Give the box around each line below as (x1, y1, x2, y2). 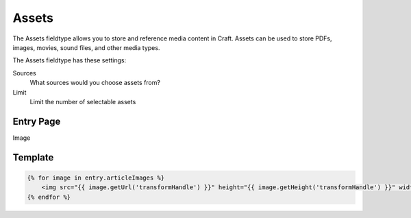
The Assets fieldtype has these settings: (12, 56, 127, 64)
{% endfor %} (27, 193, 71, 201)
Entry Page (12, 115, 61, 127)
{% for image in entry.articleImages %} (27, 173, 164, 182)
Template (12, 152, 54, 163)
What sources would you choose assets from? (29, 79, 161, 87)
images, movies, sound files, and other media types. (12, 43, 160, 51)
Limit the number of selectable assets (29, 97, 136, 106)
